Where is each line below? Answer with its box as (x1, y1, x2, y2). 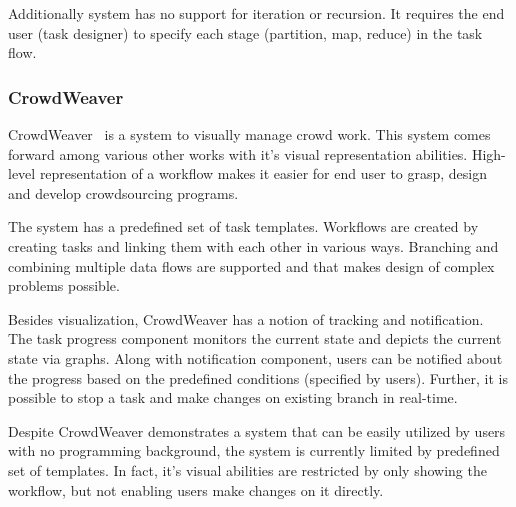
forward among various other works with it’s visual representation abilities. (8, 143, 468, 164)
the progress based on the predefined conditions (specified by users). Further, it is (8, 367, 509, 388)
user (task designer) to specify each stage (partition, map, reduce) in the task (8, 22, 483, 43)
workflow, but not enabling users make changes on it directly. (8, 479, 384, 500)
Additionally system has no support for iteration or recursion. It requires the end (8, 3, 505, 23)
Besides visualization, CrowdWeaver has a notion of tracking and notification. (8, 308, 484, 329)
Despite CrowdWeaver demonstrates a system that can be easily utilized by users (8, 420, 506, 441)
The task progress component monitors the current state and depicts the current (8, 328, 502, 349)
